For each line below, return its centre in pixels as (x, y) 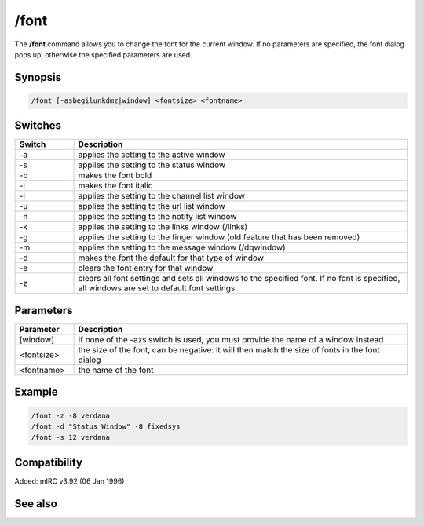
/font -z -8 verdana (70, 415)
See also (36, 504)
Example (36, 392)
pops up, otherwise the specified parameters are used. (103, 54)
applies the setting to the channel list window (162, 196)
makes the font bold (115, 175)
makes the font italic (115, 186)
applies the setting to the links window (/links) (163, 227)
